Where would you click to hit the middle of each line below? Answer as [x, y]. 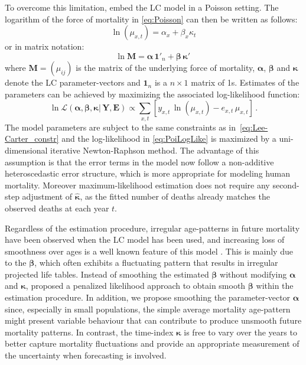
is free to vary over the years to [240, 332]
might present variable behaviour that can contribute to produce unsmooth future [153, 320]
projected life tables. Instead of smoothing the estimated [107, 274]
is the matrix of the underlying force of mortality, [165, 68]
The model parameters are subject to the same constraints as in [121, 127]
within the [275, 286]
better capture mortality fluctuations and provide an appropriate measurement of [152, 343]
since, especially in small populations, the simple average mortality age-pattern [148, 309]
